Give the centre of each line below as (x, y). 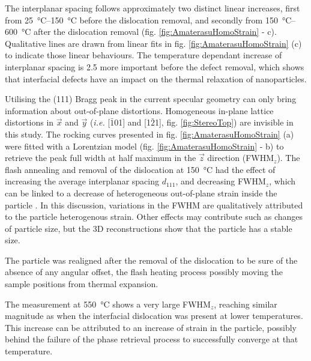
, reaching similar (246, 304)
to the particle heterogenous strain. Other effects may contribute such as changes (154, 217)
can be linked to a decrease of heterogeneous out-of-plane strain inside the (141, 193)
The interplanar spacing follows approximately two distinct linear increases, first (152, 8)
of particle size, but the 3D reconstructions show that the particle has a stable (149, 228)
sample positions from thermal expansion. (82, 284)
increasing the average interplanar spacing (82, 181)
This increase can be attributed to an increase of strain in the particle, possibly (151, 327)
